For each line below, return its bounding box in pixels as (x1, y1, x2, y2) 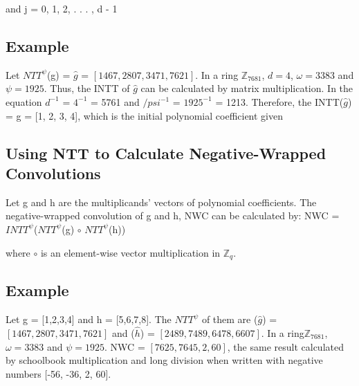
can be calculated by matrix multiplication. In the (140, 81, 353, 95)
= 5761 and (90, 94, 140, 109)
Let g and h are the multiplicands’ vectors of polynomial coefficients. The (6, 194, 317, 209)
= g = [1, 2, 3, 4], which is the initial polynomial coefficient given (6, 108, 284, 122)
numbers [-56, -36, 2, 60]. (6, 366, 111, 380)
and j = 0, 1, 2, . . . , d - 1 (6, 1, 118, 15)
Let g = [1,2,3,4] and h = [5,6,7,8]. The (6, 312, 172, 327)
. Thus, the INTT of (44, 81, 130, 95)
